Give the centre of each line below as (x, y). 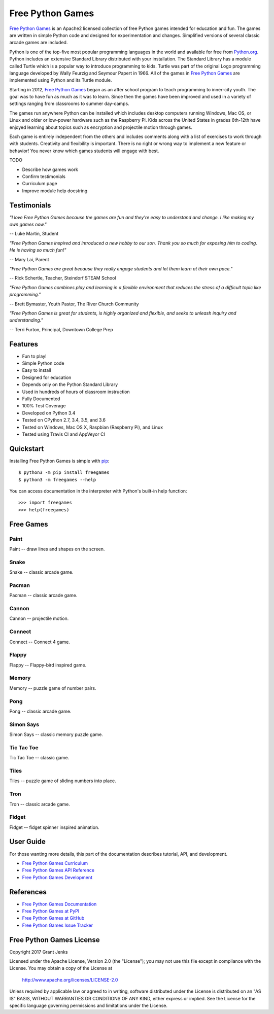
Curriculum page (40, 184)
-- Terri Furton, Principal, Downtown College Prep (61, 329)
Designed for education (47, 377)
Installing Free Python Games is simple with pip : (59, 461)
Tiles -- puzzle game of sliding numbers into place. (63, 781)
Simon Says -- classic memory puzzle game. (56, 735)
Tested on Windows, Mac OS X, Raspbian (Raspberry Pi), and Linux (93, 427)
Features (24, 344)
